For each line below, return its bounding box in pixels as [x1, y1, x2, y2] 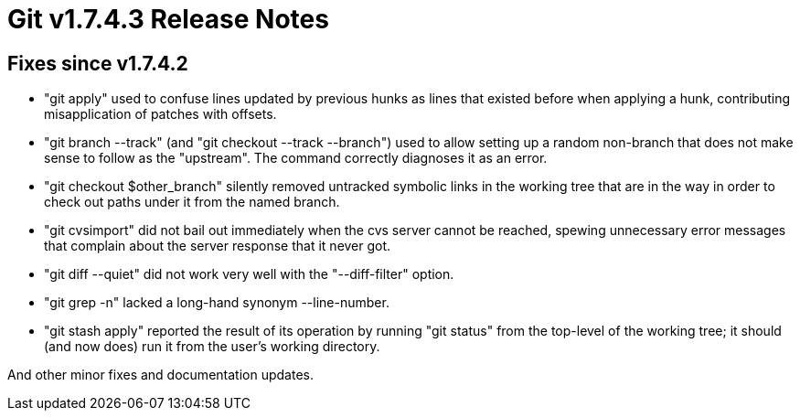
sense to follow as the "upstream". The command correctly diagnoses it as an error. [44, 150, 548, 166]
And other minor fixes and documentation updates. [7, 367, 314, 383]
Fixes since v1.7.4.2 [7, 51, 188, 75]
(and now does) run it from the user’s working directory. [44, 338, 380, 355]
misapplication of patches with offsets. [44, 106, 277, 123]
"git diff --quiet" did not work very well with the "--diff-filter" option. [44, 266, 454, 283]
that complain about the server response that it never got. [44, 238, 391, 254]
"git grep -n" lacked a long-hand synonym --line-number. [44, 295, 389, 311]
